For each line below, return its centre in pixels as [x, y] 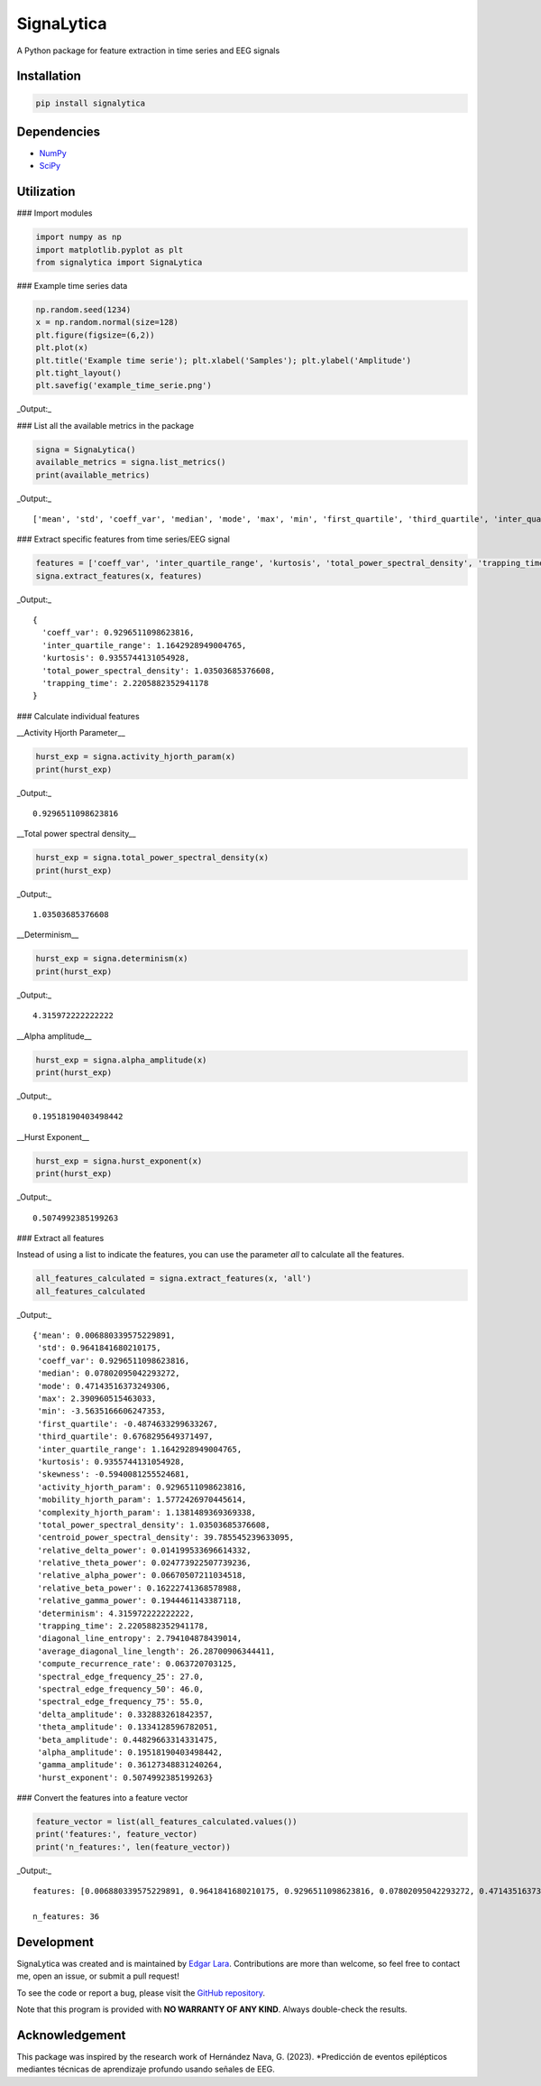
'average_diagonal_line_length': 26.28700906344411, [156, 1651]
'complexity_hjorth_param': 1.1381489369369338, [147, 1512]
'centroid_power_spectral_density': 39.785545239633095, [166, 1538]
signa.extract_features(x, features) [119, 576]
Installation [49, 76]
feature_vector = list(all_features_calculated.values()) [166, 1822]
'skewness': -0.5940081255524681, [114, 1474]
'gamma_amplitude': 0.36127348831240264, [130, 1765]
